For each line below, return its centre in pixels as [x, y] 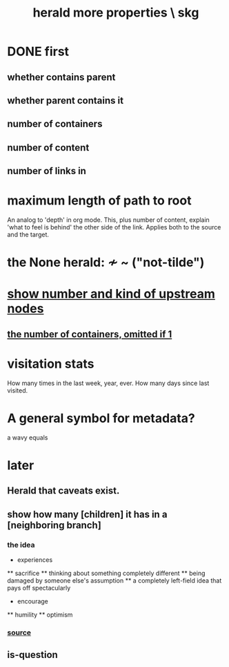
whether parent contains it [66, 101]
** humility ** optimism [40, 614]
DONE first [38, 51]
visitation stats [51, 364]
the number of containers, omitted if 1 [90, 334]
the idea [21, 545]
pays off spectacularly [39, 588]
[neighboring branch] [54, 525]
